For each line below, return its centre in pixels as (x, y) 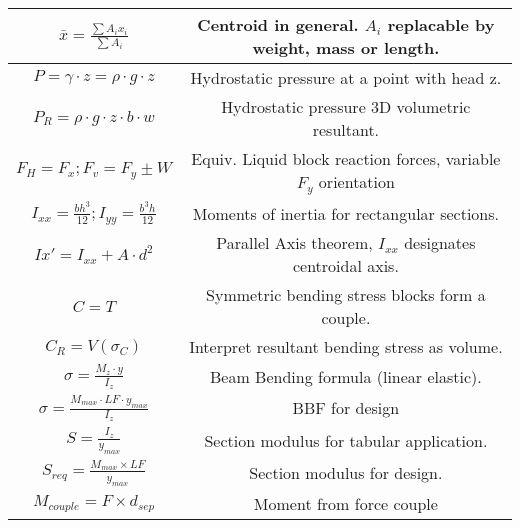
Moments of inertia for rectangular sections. (346, 213)
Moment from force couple (345, 503)
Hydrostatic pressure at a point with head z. (346, 77)
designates (440, 243)
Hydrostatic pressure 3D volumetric (346, 106)
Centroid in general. (278, 24)
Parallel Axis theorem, (294, 243)
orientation (356, 181)
